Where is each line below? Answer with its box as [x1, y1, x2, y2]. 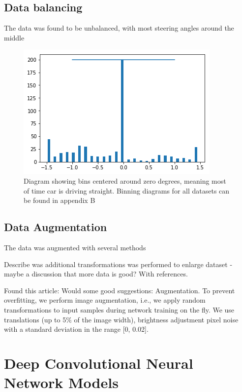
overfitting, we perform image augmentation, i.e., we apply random [4, 295, 206, 305]
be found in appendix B [24, 195, 95, 205]
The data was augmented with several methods [4, 242, 146, 252]
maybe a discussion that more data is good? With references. [4, 269, 188, 279]
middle [4, 32, 25, 42]
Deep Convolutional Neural [4, 353, 193, 373]
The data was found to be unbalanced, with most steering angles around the [4, 23, 234, 33]
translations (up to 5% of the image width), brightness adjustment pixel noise [4, 314, 239, 324]
